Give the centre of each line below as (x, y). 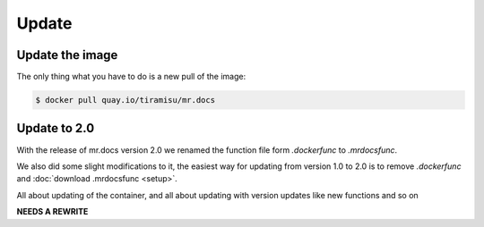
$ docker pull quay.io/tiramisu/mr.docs (125, 100)
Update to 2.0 (56, 128)
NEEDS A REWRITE (52, 212)
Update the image (67, 55)
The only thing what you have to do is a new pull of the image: (131, 77)
